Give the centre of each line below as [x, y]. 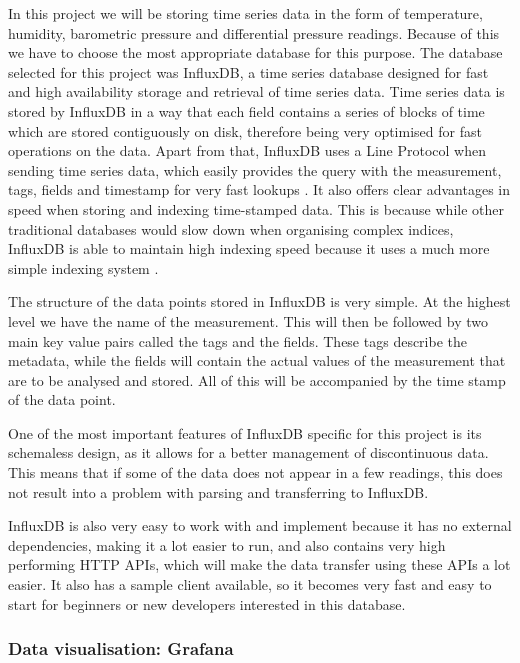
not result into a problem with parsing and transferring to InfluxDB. [218, 491]
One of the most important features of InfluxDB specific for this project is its [245, 432]
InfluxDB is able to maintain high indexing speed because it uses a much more [249, 248]
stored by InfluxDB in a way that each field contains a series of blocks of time [246, 110]
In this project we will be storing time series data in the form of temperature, [245, 13]
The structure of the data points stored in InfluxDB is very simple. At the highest [259, 301]
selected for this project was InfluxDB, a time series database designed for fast [248, 71]
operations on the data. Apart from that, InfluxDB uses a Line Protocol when [247, 150]
